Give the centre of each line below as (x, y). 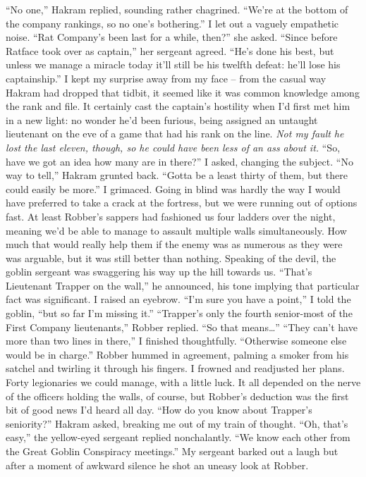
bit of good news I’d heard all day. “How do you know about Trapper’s (159, 410)
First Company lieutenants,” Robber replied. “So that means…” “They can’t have (182, 327)
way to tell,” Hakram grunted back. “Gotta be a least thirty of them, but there (177, 175)
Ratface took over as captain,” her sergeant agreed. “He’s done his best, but (170, 50)
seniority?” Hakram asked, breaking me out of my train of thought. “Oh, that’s (177, 423)
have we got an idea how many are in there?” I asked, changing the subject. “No (179, 161)
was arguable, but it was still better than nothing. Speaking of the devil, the (171, 258)
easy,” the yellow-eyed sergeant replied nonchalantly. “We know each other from (178, 437)
